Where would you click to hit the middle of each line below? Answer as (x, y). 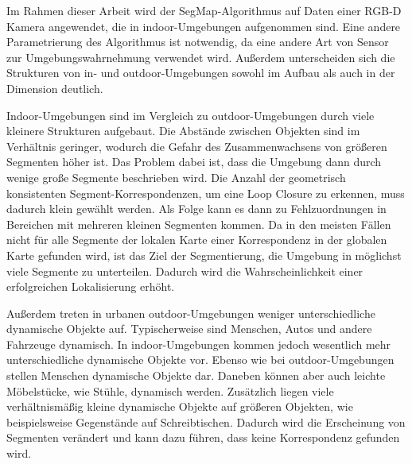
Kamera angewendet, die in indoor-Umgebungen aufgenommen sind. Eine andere (204, 26)
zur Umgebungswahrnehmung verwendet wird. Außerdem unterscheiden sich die (201, 57)
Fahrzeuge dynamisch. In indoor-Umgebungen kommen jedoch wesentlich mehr (199, 344)
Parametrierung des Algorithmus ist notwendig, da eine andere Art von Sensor (198, 42)
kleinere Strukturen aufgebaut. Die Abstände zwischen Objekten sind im (183, 131)
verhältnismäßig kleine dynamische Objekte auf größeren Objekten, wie (180, 406)
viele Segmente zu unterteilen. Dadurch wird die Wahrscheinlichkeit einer (185, 271)
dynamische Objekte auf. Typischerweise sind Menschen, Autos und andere (189, 329)
